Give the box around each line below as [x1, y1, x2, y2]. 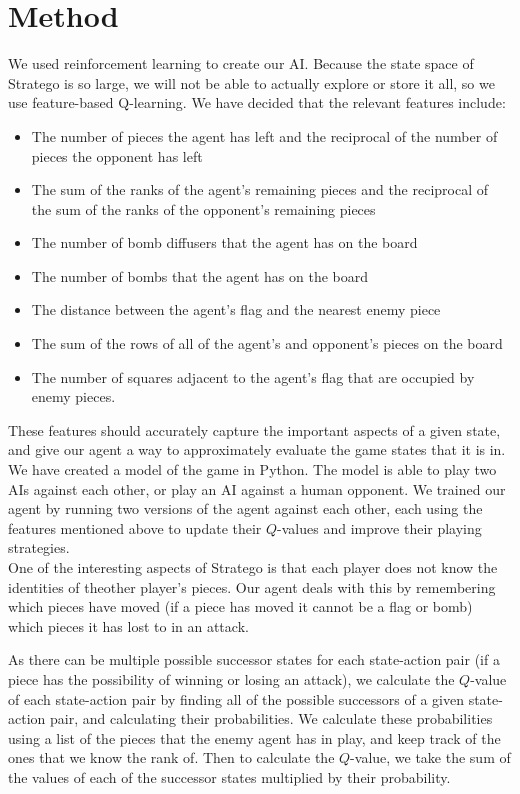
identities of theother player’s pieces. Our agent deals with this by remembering [8, 576, 496, 597]
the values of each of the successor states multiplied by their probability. [8, 766, 451, 787]
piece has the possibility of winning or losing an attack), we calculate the [8, 668, 455, 689]
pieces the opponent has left [31, 145, 203, 166]
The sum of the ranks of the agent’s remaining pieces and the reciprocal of [31, 179, 489, 200]
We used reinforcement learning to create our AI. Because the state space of [8, 53, 474, 74]
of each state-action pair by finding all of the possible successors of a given [8, 688, 464, 709]
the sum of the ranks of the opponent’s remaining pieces [31, 198, 376, 219]
